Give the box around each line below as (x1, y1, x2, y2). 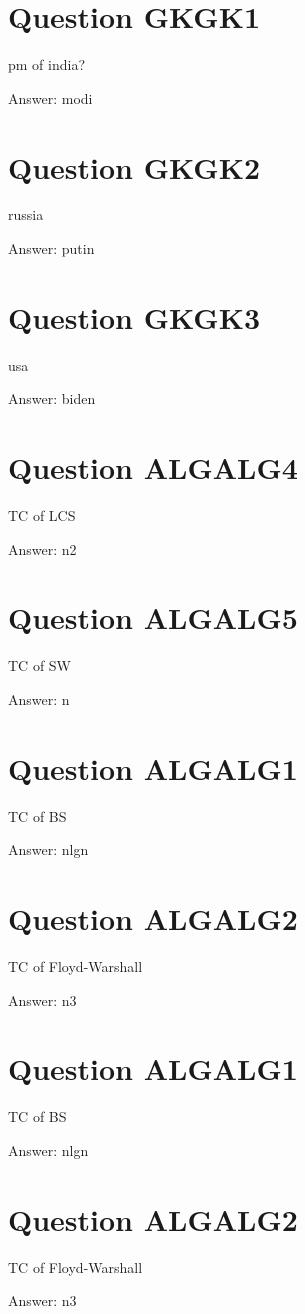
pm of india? (8, 54, 86, 75)
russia (8, 204, 44, 225)
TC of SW (8, 655, 71, 676)
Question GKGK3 (8, 296, 261, 337)
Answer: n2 (8, 538, 77, 559)
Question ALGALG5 (8, 597, 298, 638)
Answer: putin (8, 238, 95, 259)
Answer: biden (8, 388, 96, 409)
